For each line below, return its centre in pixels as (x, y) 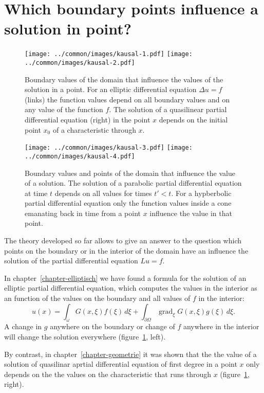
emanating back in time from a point (83, 213)
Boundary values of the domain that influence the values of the (124, 79)
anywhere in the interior (221, 326)
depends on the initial (193, 119)
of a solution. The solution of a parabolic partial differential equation (133, 183)
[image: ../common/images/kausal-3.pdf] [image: (109, 148)
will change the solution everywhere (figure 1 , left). (85, 337)
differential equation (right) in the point (88, 119)
